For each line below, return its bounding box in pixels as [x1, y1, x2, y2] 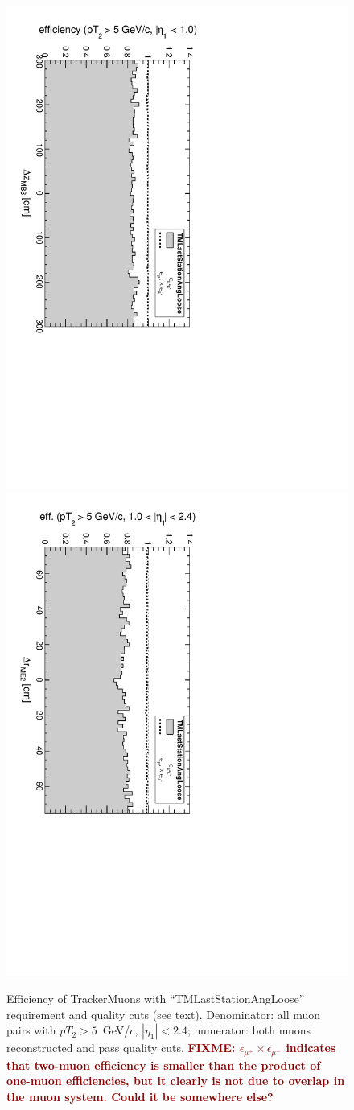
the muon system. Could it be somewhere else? [6, 1087, 274, 1104]
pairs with [6, 1021, 56, 1038]
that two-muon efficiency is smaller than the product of [6, 1056, 321, 1073]
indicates [286, 1039, 336, 1056]
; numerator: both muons [187, 1021, 311, 1038]
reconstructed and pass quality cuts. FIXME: [6, 1039, 236, 1056]
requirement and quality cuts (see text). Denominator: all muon [6, 1005, 321, 1022]
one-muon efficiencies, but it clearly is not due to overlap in [6, 1072, 345, 1089]
